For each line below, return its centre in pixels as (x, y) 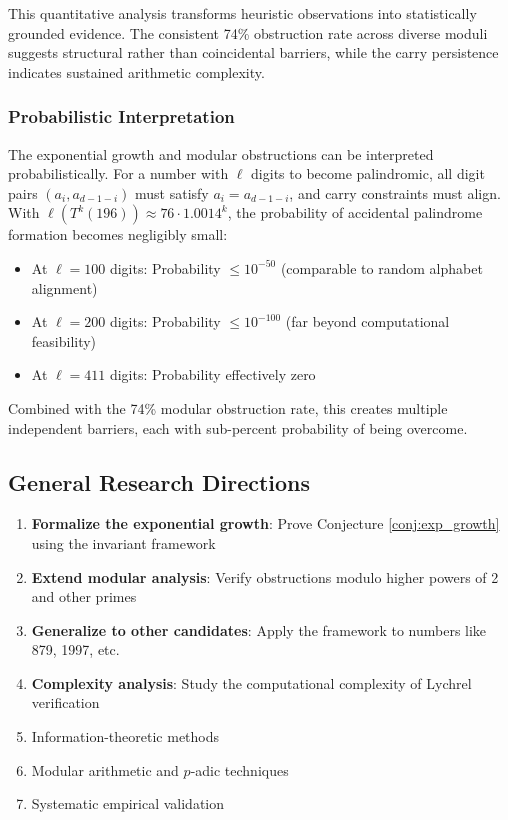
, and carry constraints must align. (395, 192)
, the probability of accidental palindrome (355, 212)
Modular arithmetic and (105, 769)
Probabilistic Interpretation (121, 116)
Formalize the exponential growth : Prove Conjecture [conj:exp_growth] (265, 523)
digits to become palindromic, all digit (368, 173)
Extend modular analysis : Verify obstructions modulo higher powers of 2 (265, 576)
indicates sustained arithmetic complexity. (136, 71)
